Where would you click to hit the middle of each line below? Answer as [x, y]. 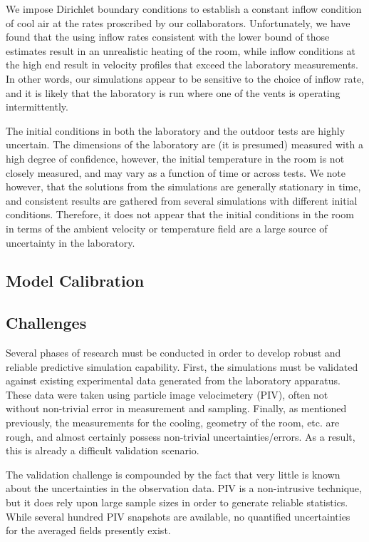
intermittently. [37, 107]
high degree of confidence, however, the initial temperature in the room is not [175, 158]
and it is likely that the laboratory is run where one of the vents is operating [173, 92]
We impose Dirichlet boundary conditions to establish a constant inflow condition [184, 9]
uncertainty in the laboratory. [71, 242]
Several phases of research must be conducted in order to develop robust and [173, 353]
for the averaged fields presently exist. [88, 530]
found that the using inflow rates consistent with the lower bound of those [168, 37]
